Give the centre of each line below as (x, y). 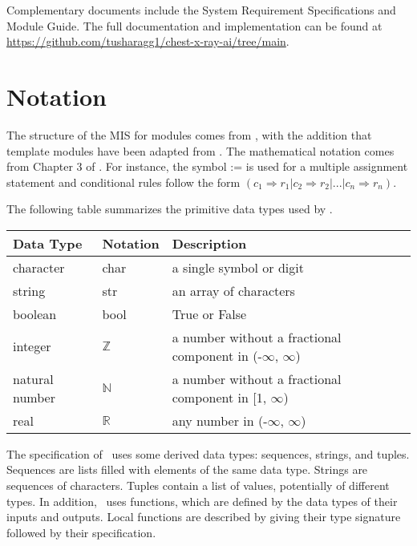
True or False (209, 313)
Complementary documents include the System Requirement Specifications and (201, 10)
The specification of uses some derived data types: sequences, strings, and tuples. (208, 453)
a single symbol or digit (238, 267)
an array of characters (233, 290)
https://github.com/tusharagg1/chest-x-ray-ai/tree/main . (148, 41)
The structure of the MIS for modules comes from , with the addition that (189, 134)
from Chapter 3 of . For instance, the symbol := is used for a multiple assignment (207, 166)
